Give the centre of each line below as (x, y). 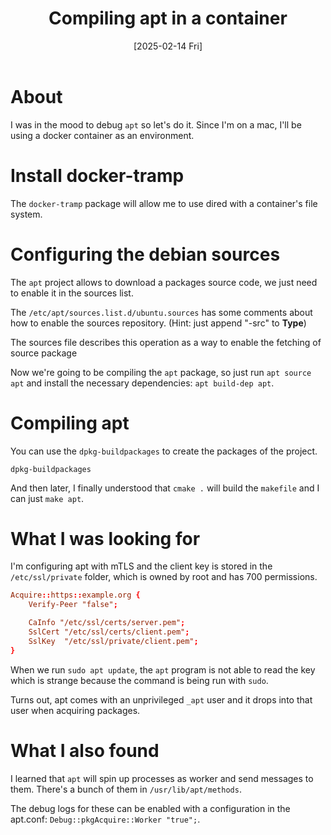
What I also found (85, 750)
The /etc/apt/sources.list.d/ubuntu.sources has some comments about (161, 312)
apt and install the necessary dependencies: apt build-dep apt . (142, 383)
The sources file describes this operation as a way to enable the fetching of (166, 342)
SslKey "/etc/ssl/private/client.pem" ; (113, 641)
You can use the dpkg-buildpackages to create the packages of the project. (164, 451)
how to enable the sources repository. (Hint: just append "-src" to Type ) (158, 323)
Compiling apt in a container (168, 18)
